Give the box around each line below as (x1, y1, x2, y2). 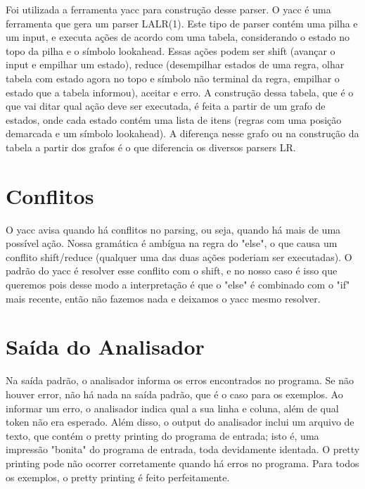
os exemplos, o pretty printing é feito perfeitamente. (6, 469, 230, 484)
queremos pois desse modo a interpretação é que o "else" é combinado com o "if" (6, 277, 350, 292)
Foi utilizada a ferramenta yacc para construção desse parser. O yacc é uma (6, 2, 331, 16)
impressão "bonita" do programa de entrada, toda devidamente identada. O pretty (6, 442, 360, 457)
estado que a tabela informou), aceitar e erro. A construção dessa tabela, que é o (6, 84, 354, 99)
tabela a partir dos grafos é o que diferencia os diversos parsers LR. (6, 139, 296, 154)
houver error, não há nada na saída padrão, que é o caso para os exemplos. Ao (6, 386, 343, 401)
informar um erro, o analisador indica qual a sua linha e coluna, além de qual (6, 400, 339, 415)
